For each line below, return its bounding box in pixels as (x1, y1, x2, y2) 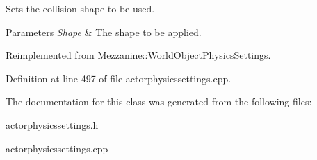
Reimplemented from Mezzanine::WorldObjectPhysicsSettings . (6, 48, 271, 62)
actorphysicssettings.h (6, 117, 99, 132)
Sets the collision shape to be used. (6, 1, 155, 15)
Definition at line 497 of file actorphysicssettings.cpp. (6, 71, 231, 85)
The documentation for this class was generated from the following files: (6, 94, 312, 109)
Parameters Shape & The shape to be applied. (6, 24, 202, 39)
